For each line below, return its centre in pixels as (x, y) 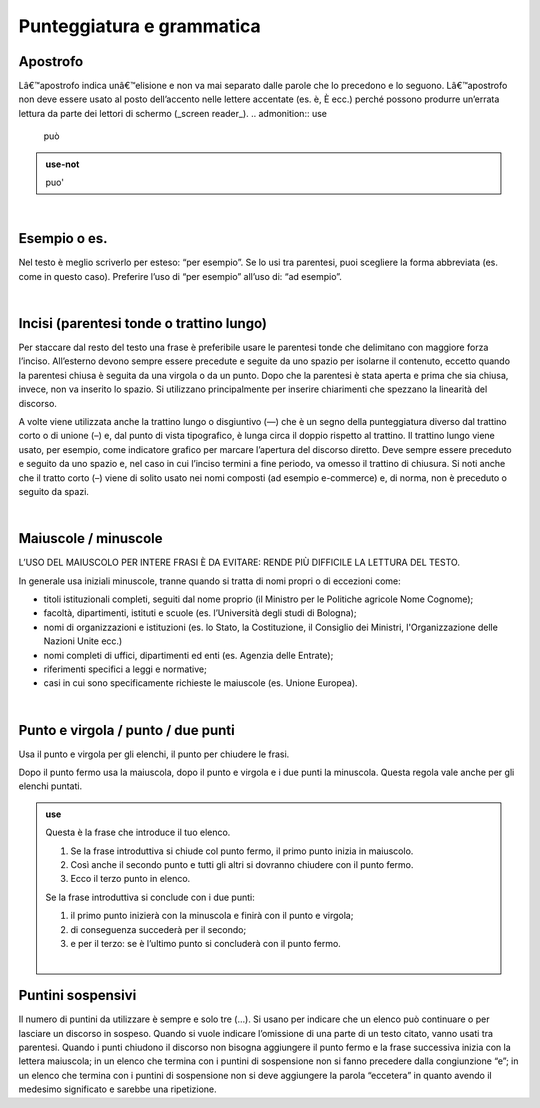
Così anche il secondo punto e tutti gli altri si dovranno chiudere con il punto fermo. (242, 864)
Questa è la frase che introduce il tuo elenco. (138, 832)
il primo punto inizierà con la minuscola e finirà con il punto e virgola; (212, 916)
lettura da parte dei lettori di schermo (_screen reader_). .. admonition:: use (172, 113)
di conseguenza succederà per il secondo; (158, 929)
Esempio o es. (63, 238)
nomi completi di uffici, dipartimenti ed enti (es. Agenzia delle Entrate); (188, 655)
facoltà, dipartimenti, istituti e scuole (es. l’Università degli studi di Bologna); (200, 613)
